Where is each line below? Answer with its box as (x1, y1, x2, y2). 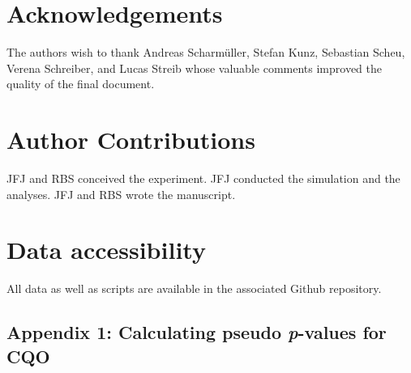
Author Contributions (6, 123, 255, 156)
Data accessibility (6, 233, 206, 266)
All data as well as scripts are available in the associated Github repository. (6, 280, 382, 297)
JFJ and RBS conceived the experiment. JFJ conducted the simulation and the (6, 170, 400, 187)
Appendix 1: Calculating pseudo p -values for (6, 320, 387, 345)
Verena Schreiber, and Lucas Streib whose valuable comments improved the (6, 59, 382, 76)
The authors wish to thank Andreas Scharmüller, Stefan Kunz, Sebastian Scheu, (6, 44, 405, 61)
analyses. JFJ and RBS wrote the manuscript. (6, 185, 236, 202)
